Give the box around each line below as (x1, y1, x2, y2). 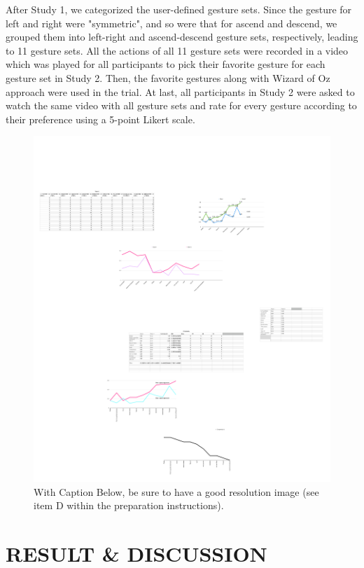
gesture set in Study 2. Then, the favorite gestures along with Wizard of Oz (6, 70, 330, 85)
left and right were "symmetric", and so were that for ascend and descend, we (6, 15, 337, 30)
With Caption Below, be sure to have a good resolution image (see (34, 484, 319, 499)
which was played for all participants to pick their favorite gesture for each (6, 57, 325, 71)
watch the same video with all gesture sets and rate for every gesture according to (6, 98, 357, 113)
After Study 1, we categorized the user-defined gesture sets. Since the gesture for (6, 2, 352, 16)
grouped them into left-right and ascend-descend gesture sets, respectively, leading (6, 29, 358, 44)
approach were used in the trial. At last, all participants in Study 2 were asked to (6, 84, 355, 99)
